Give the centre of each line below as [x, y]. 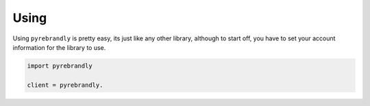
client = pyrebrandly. [65, 85]
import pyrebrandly [60, 66]
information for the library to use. [59, 47]
